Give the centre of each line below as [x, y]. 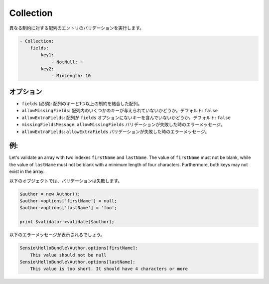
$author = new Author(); [50, 194]
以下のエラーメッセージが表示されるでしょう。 [57, 235]
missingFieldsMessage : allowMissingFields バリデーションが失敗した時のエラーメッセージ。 [123, 125]
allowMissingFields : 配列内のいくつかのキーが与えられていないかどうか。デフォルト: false [120, 111]
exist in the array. [27, 171]
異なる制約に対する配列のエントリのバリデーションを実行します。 [77, 28]
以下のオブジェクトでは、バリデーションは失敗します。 [66, 181]
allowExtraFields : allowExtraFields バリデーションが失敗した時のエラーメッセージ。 [116, 132]
